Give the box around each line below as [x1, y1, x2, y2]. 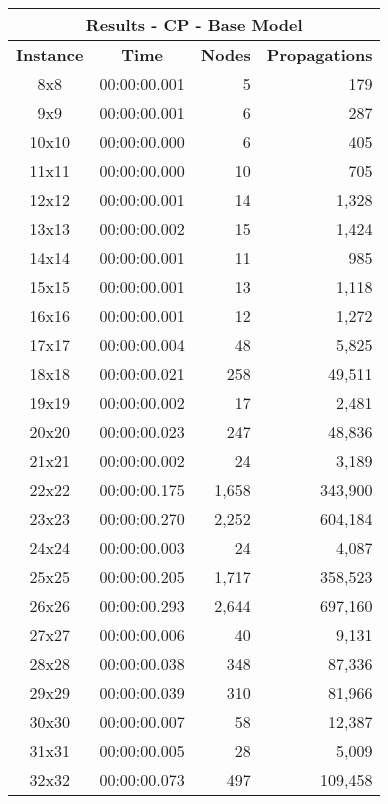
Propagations [266, 43, 373, 66]
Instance [16, 43, 84, 66]
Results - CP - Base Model [85, 13, 303, 36]
